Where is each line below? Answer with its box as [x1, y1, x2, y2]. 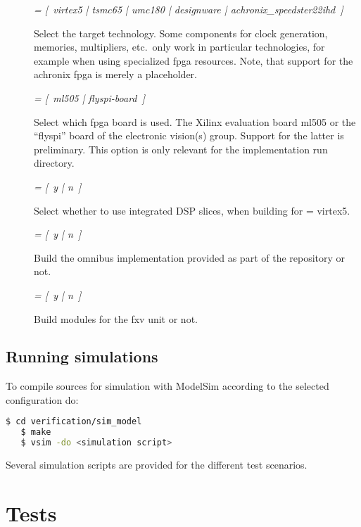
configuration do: [6, 392, 79, 407]
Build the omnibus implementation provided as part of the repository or [34, 250, 346, 265]
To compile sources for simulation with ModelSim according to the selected [6, 379, 329, 393]
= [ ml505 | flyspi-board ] [34, 90, 145, 105]
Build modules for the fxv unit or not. [34, 311, 198, 326]
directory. [34, 155, 75, 170]
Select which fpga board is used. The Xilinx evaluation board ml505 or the [34, 114, 356, 129]
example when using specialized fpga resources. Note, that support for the [34, 53, 353, 68]
